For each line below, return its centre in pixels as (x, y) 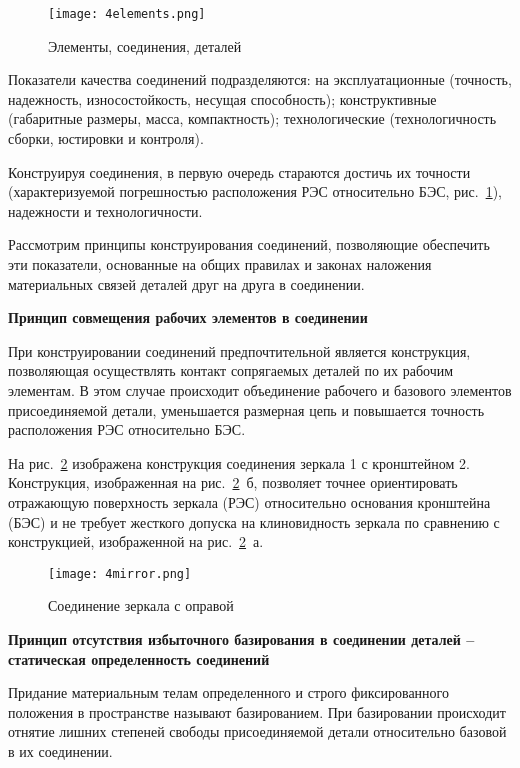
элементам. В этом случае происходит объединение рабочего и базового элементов (260, 389)
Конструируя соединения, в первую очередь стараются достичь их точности (239, 171)
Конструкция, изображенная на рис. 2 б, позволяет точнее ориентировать (233, 482)
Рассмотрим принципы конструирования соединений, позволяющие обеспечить (249, 244)
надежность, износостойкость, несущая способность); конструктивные (222, 98)
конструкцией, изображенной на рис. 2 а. (136, 541)
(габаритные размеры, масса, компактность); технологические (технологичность (252, 118)
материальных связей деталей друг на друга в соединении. (186, 283)
